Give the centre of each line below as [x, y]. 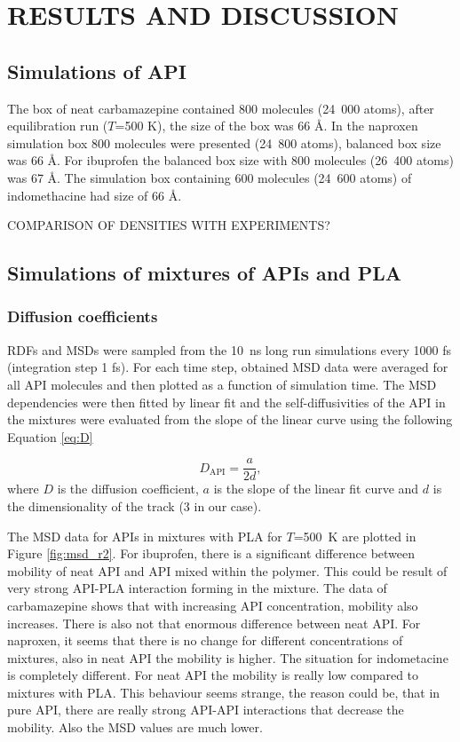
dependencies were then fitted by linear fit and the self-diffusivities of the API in [226, 402]
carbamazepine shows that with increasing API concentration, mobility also [213, 605]
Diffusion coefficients [83, 316]
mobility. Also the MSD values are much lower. [135, 727]
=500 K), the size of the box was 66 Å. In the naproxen [266, 126]
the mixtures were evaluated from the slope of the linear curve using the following [230, 419]
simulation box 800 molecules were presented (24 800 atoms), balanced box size [224, 142]
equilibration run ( [58, 126]
